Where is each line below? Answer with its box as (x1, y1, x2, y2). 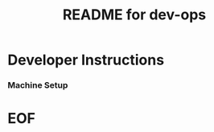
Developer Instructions (7, 51, 165, 69)
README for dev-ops (62, 6, 207, 24)
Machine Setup (7, 80, 68, 91)
